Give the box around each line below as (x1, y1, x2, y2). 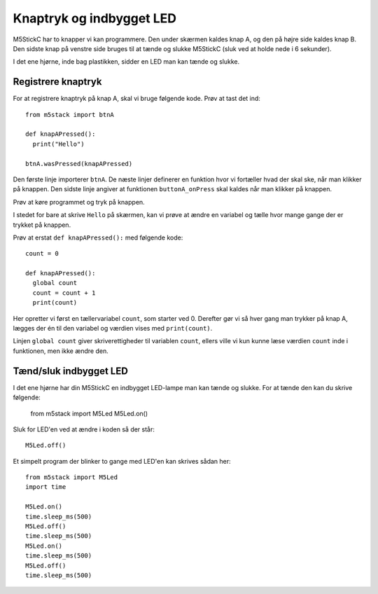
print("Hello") (32, 140, 85, 148)
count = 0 (25, 249, 59, 258)
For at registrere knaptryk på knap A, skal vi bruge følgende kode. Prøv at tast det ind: (13, 95, 260, 103)
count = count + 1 (32, 289, 96, 297)
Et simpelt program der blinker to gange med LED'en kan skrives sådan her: (13, 457, 231, 465)
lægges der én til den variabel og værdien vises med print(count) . (13, 324, 213, 333)
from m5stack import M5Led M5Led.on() (30, 409, 148, 417)
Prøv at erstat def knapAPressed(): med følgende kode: (13, 233, 183, 242)
